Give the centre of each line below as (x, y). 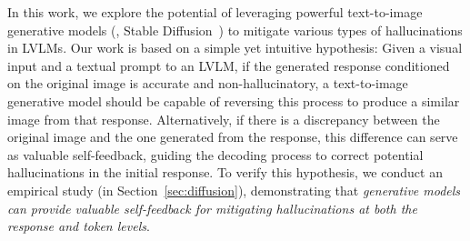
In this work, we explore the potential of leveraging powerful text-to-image (215, 12)
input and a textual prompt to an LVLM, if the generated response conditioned (229, 65)
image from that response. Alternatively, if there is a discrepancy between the (224, 119)
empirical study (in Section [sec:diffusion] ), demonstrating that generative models (234, 190)
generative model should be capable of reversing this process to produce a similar (234, 100)
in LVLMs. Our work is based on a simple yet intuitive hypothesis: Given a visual (235, 48)
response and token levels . (79, 226)
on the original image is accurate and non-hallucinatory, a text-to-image (208, 83)
